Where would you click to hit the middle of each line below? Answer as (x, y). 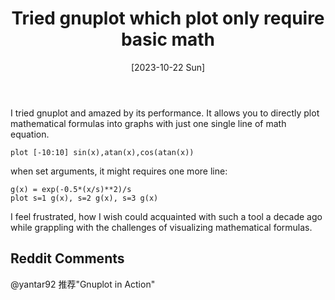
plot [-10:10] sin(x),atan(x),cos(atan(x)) (102, 152)
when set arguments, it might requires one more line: (119, 171)
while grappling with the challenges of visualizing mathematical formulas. (161, 227)
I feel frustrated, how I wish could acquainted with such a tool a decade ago (166, 216)
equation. (30, 134)
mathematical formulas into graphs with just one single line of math (148, 123)
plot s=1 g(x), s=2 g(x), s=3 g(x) (84, 198)
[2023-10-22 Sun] (168, 67)
